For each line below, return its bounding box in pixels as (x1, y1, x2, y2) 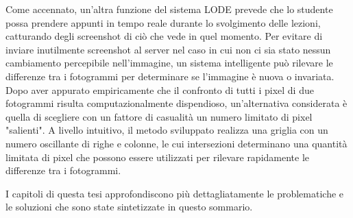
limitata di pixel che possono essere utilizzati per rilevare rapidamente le (5, 149, 310, 164)
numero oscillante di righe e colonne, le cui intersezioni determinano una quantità (5, 136, 348, 150)
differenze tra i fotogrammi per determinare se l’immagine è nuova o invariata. (5, 69, 334, 83)
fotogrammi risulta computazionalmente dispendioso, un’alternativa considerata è (5, 96, 348, 110)
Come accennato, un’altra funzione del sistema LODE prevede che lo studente (5, 2, 333, 16)
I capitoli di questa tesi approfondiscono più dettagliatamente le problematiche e (5, 186, 344, 200)
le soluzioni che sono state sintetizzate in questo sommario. (5, 199, 253, 214)
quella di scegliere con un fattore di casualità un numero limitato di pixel (5, 109, 313, 123)
